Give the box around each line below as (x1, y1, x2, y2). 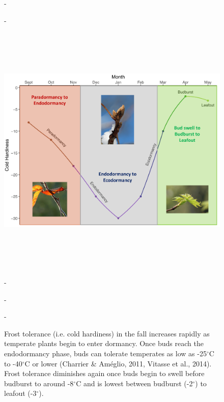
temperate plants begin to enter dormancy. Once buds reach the (4, 338, 204, 349)
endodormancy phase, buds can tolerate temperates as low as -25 (4, 348, 207, 359)
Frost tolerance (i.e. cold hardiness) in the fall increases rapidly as (4, 328, 210, 338)
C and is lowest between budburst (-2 (76, 378, 193, 388)
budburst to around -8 (4, 378, 74, 388)
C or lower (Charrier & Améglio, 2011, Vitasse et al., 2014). (24, 358, 212, 368)
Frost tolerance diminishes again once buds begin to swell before (4, 368, 205, 379)
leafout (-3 (4, 388, 37, 398)
